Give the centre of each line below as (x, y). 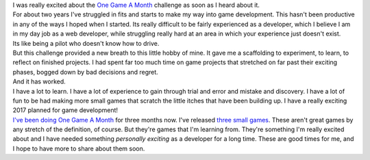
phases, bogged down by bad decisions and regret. (86, 72)
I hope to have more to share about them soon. (79, 148)
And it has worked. (39, 81)
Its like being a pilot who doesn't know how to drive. (86, 43)
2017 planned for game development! (65, 110)
